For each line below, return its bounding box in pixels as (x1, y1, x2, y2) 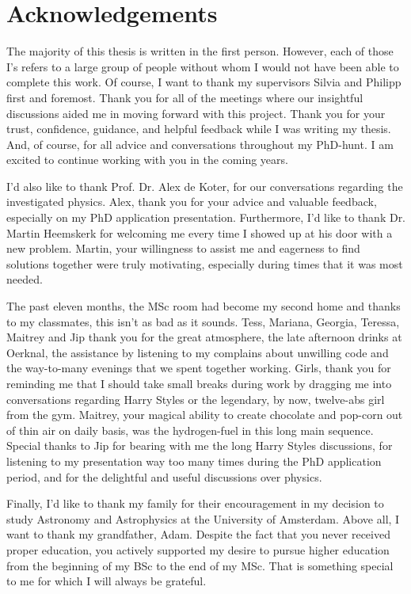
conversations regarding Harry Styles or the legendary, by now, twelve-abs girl (6, 390, 385, 407)
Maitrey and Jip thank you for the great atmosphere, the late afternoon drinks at (6, 329, 402, 345)
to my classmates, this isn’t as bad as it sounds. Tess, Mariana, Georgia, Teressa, (6, 313, 400, 329)
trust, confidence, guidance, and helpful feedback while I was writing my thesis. (6, 120, 391, 137)
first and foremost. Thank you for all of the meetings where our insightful (6, 89, 363, 105)
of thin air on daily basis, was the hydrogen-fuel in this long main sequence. (6, 421, 374, 438)
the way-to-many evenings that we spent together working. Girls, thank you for (6, 360, 391, 376)
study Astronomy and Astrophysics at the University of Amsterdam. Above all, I (6, 510, 400, 527)
